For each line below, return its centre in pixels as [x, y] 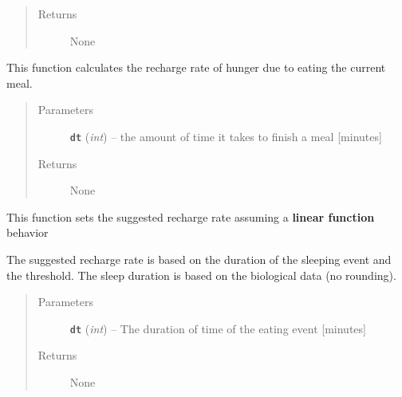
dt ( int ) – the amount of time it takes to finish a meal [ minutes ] [226, 136]
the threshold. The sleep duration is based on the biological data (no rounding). [201, 275]
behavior [28, 232]
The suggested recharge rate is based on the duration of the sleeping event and [199, 259]
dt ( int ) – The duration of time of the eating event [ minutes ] [218, 328]
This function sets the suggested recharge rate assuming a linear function [191, 216]
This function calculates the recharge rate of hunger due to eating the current [196, 67]
